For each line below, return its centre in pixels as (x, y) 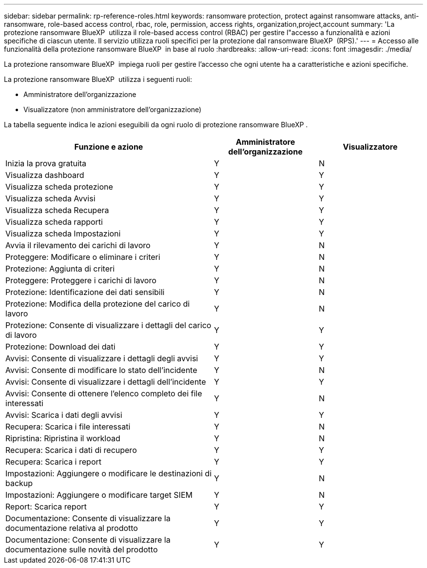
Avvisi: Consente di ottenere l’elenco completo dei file (104, 393)
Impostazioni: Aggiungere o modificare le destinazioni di (109, 473)
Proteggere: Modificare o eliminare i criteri (83, 257)
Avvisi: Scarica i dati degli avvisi (64, 415)
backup (19, 483)
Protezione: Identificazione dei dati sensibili (85, 292)
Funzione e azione (109, 147)
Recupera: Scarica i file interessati (68, 427)
